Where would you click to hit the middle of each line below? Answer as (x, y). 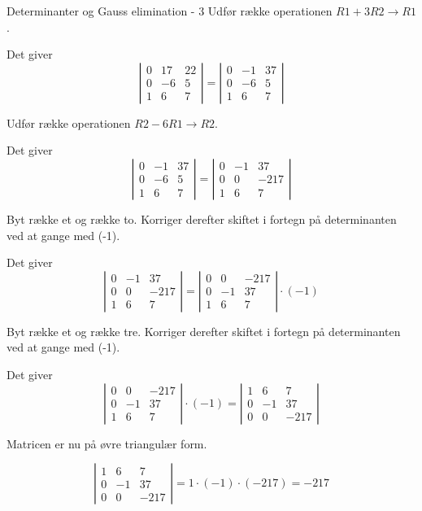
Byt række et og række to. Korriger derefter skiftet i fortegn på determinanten (202, 218)
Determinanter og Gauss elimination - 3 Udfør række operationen (170, 11)
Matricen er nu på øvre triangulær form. (107, 443)
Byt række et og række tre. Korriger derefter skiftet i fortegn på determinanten (204, 331)
